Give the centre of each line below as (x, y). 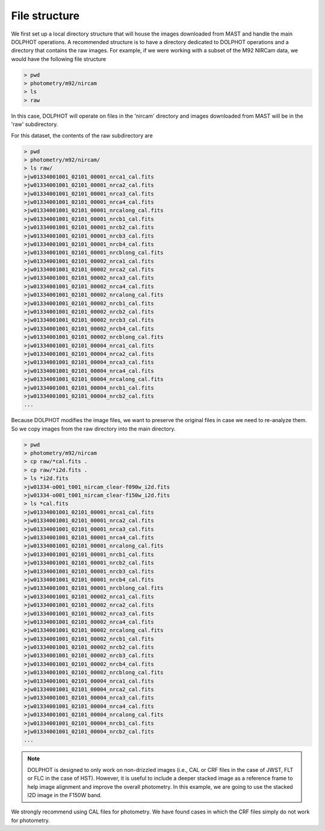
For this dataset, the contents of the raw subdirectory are (82, 135)
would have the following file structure (59, 59)
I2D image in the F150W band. (65, 795)
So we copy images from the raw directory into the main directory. (93, 429)
